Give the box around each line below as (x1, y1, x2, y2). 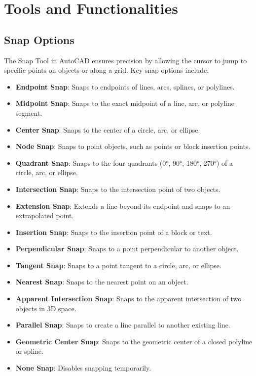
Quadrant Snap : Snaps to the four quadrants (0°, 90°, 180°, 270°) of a (15, 157, 233, 168)
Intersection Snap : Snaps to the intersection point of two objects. (15, 184, 220, 194)
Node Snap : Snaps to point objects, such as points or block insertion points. (15, 141, 251, 151)
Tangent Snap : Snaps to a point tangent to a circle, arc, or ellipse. (15, 260, 221, 270)
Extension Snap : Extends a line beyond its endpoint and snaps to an (15, 200, 230, 211)
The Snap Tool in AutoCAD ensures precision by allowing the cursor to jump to (4, 55, 247, 65)
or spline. (15, 346, 43, 356)
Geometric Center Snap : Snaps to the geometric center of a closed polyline (15, 336, 253, 346)
